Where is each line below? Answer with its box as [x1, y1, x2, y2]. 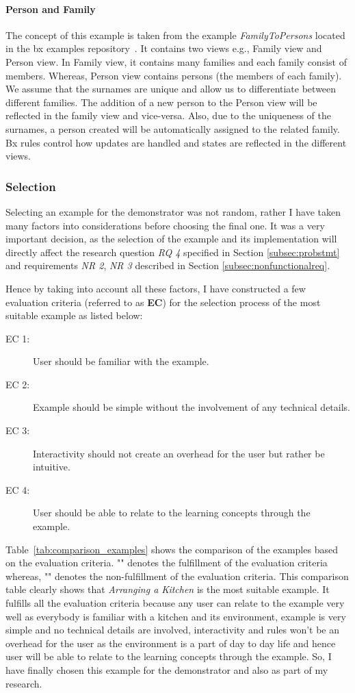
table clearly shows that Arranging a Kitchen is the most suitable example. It [5, 582, 330, 596]
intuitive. [33, 459, 70, 474]
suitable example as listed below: [5, 308, 143, 323]
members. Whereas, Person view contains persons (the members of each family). [5, 68, 342, 82]
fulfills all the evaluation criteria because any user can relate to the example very [5, 596, 345, 610]
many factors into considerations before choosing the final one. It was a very [5, 218, 325, 232]
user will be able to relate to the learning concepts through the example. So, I [5, 649, 332, 664]
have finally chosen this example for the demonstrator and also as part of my [5, 662, 328, 677]
